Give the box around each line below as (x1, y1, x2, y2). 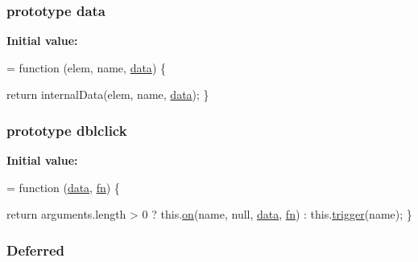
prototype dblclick (6, 120, 127, 140)
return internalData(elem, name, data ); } (6, 86, 209, 103)
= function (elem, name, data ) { (6, 59, 166, 76)
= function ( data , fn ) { (6, 178, 120, 195)
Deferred (6, 239, 64, 260)
